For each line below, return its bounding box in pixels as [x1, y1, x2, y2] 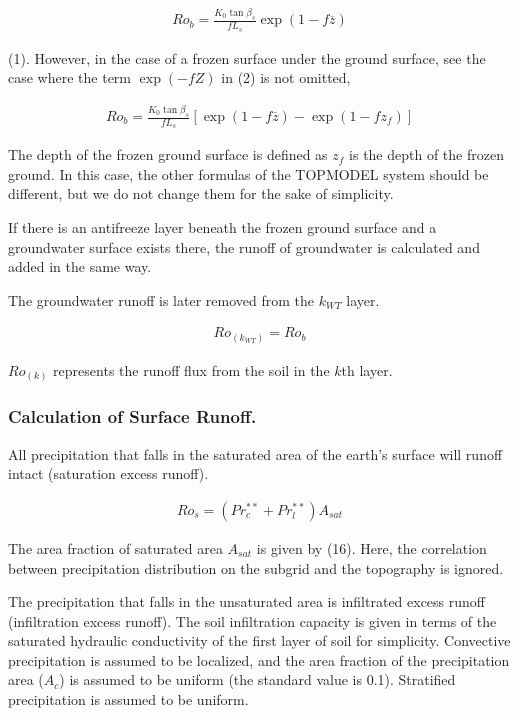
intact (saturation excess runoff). [8, 463, 209, 484]
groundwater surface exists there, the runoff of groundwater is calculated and [8, 236, 480, 257]
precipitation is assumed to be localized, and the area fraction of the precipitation [8, 649, 510, 670]
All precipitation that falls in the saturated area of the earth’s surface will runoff [8, 443, 503, 464]
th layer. [341, 359, 393, 380]
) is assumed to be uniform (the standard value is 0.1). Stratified [59, 669, 456, 690]
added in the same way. [8, 256, 152, 277]
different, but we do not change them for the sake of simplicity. [8, 183, 394, 204]
